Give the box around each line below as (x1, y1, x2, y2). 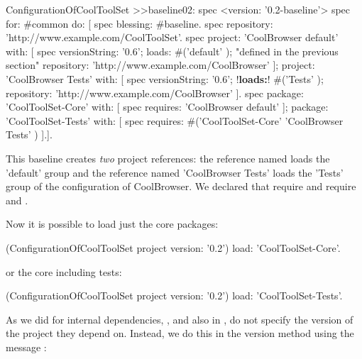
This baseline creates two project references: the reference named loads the (6, 150, 330, 165)
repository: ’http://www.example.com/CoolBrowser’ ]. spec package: (6, 85, 304, 100)
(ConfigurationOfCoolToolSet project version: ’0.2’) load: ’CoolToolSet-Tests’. (6, 288, 343, 303)
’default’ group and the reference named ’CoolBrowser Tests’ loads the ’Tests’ (6, 165, 344, 179)
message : (6, 339, 47, 354)
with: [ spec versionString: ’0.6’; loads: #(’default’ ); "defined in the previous (6, 43, 339, 58)
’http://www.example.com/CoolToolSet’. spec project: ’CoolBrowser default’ (6, 30, 339, 45)
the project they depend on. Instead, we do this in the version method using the (6, 326, 354, 341)
